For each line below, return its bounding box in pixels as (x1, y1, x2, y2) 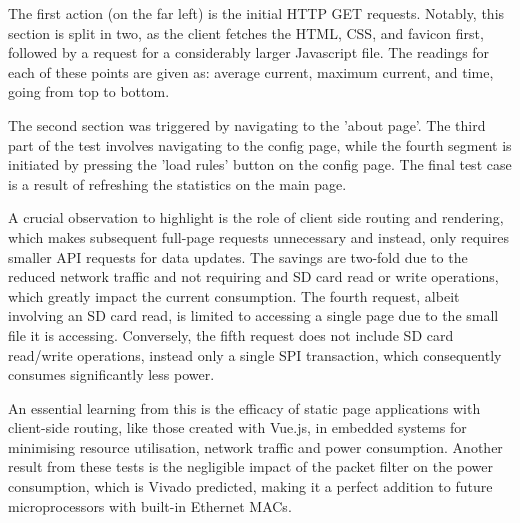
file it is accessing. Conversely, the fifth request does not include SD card (8, 324, 454, 345)
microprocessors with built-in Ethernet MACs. (8, 495, 292, 516)
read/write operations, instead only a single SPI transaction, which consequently (8, 344, 502, 365)
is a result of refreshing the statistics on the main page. (8, 173, 347, 194)
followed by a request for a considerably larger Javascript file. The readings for (8, 42, 490, 63)
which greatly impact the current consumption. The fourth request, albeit (8, 285, 460, 306)
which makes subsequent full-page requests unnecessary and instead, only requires (8, 226, 509, 247)
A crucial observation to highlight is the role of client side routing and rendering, (8, 207, 504, 228)
